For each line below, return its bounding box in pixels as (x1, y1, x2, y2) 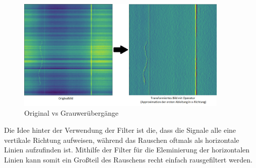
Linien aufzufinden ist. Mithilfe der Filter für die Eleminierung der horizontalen (4, 144, 250, 155)
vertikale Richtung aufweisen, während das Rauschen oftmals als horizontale (4, 134, 239, 145)
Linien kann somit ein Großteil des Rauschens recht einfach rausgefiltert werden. (4, 154, 252, 164)
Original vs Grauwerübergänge (24, 108, 119, 118)
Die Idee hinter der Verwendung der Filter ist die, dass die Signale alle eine (4, 124, 236, 135)
